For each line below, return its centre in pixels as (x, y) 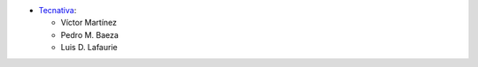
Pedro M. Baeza (90, 34)
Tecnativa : (58, 10)
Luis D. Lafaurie (89, 48)
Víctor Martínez (89, 23)
